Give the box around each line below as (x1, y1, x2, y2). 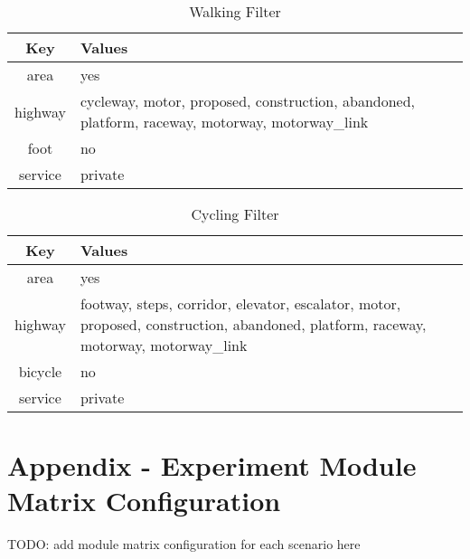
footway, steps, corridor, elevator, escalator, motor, (80, 293, 401, 314)
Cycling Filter (191, 204, 279, 224)
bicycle (18, 361, 62, 382)
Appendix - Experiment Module (7, 447, 417, 484)
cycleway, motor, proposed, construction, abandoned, (80, 90, 416, 111)
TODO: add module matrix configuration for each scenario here (7, 535, 361, 554)
